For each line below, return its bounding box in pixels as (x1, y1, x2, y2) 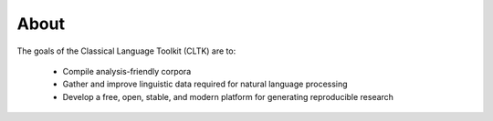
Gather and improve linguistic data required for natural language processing (62, 78, 348, 90)
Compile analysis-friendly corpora (62, 66, 192, 76)
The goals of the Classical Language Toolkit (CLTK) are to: (16, 45, 236, 56)
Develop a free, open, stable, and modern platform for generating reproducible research (62, 91, 394, 102)
